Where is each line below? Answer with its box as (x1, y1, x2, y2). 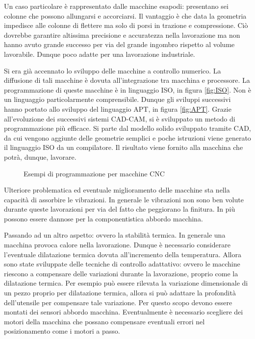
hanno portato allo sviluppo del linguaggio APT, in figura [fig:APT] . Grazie (4, 103, 231, 114)
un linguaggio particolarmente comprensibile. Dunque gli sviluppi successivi (4, 94, 231, 104)
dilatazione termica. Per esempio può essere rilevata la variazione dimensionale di (4, 278, 248, 288)
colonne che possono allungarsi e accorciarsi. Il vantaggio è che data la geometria (4, 10, 247, 21)
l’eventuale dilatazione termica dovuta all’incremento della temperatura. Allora (4, 249, 241, 259)
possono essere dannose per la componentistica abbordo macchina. (4, 213, 203, 223)
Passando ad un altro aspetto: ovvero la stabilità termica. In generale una (4, 230, 226, 240)
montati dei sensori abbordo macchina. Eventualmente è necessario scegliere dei (4, 307, 243, 317)
